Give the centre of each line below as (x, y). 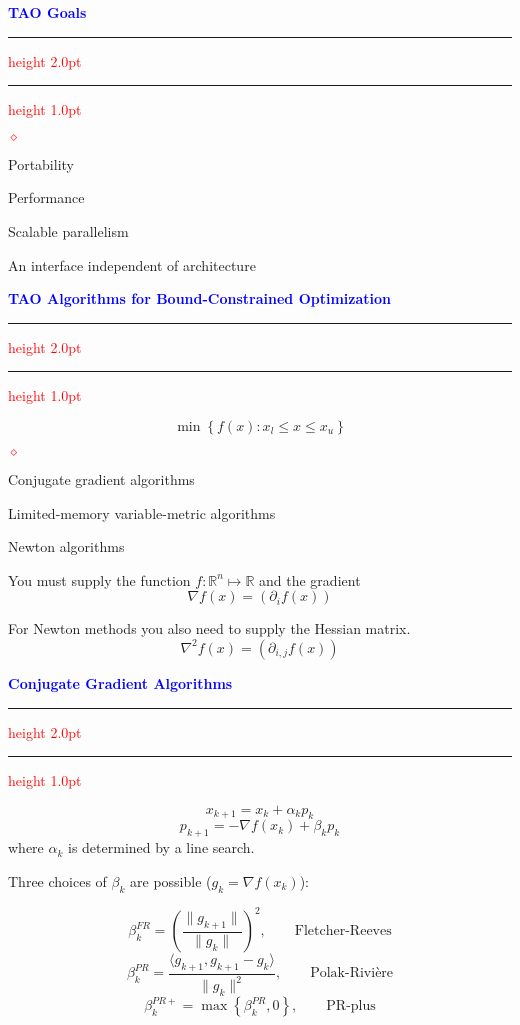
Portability (41, 163)
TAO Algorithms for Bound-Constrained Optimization (200, 298)
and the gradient (310, 579)
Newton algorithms (66, 546)
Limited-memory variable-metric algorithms (142, 512)
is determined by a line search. (161, 847)
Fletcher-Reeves (343, 931)
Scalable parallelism (68, 230)
